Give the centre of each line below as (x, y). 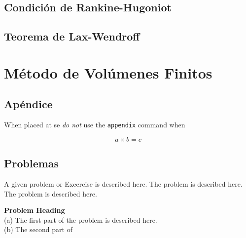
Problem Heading (35, 210)
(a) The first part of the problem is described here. (81, 219)
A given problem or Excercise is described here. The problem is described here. (123, 184)
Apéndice (28, 104)
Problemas (32, 163)
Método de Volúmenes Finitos (108, 72)
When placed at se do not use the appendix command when (95, 125)
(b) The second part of (38, 229)
